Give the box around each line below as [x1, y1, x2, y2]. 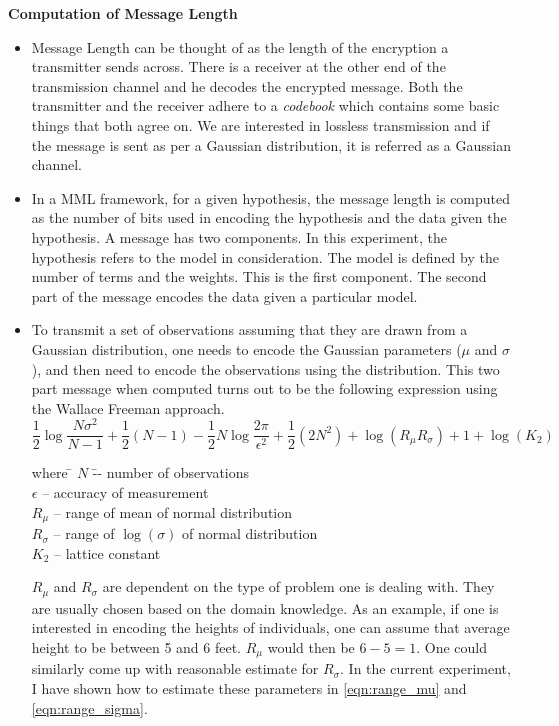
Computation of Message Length [8, 3, 238, 23]
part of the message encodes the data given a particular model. [31, 285, 418, 306]
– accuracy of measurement [42, 482, 209, 503]
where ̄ [31, 462, 73, 483]
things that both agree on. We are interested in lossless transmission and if [31, 114, 490, 135]
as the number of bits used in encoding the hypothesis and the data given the [31, 207, 507, 228]
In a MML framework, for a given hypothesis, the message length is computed [31, 187, 511, 208]
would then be [267, 636, 355, 657]
